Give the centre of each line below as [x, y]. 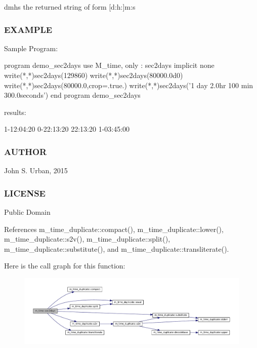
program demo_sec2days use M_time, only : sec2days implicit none [109, 65]
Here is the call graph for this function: [65, 266]
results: [15, 112]
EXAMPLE [28, 29]
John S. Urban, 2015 [36, 170]
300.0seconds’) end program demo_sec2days [72, 95]
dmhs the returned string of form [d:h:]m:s [70, 7]
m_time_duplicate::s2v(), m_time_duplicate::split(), [87, 239]
